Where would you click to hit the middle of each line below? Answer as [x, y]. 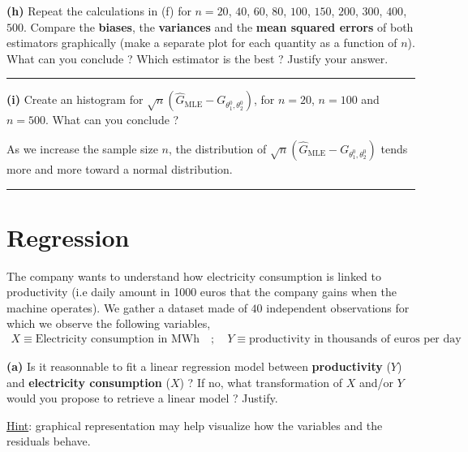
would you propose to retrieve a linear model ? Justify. [142, 398]
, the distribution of [218, 148]
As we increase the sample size [82, 148]
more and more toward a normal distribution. [120, 168]
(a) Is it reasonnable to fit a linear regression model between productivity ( [199, 366]
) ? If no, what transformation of [261, 382]
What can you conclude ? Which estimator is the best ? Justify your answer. [198, 58]
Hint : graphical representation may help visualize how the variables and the [195, 425]
